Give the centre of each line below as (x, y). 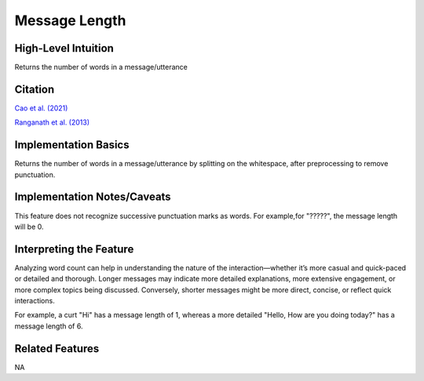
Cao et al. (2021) (41, 108)
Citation (35, 89)
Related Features (57, 348)
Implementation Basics (72, 145)
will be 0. (29, 227)
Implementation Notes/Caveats (93, 197)
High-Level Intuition (64, 48)
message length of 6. (49, 326)
